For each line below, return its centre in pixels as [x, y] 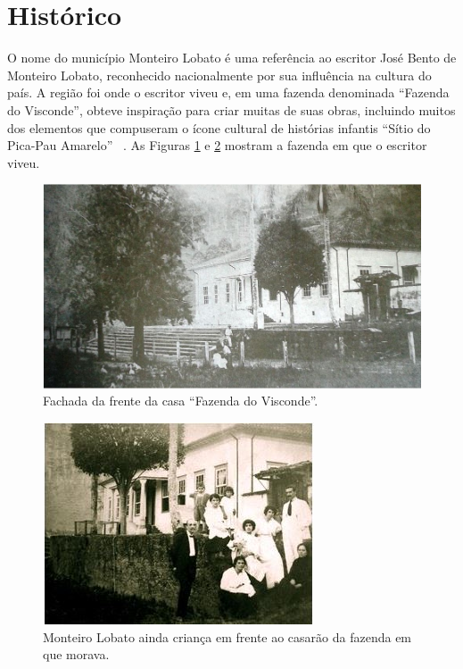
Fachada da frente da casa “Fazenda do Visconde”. [181, 401]
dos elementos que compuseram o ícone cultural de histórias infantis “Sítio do [219, 127]
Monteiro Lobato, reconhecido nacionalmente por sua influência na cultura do [219, 75]
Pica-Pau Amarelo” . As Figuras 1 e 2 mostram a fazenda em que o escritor [217, 145]
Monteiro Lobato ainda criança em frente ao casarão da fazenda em [227, 636]
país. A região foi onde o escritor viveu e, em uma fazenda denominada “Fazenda [228, 92]
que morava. [76, 654]
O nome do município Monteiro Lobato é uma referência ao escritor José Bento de [232, 58]
